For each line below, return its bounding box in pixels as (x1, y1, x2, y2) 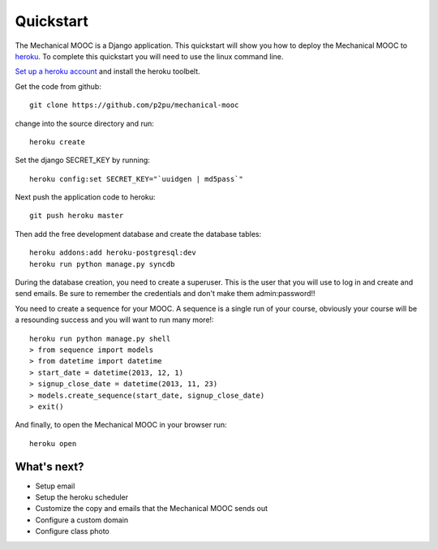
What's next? (15, 459, 84, 474)
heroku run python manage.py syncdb (29, 260, 175, 269)
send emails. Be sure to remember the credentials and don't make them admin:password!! (15, 289, 316, 299)
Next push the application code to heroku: (15, 192, 156, 202)
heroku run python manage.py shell (29, 333, 171, 343)
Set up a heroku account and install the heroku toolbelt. (15, 67, 200, 76)
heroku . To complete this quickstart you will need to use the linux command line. (15, 51, 284, 61)
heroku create (29, 137, 85, 146)
